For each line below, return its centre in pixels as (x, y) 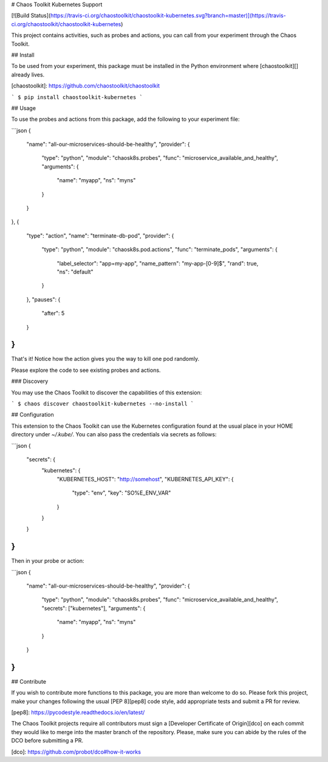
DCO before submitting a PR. (47, 741)
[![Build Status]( (31, 16)
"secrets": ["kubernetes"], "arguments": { (94, 608)
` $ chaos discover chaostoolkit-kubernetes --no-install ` (103, 404)
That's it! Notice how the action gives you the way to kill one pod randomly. (105, 359)
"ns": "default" (75, 272)
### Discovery (30, 381)
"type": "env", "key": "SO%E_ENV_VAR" (121, 493)
